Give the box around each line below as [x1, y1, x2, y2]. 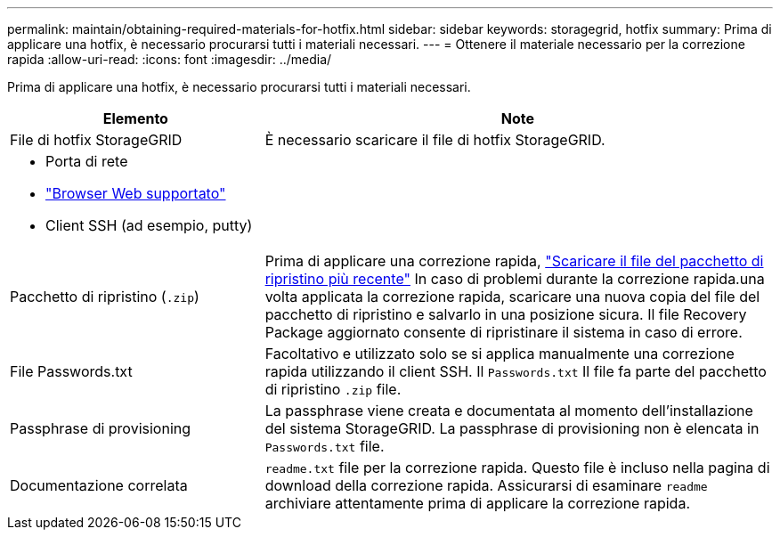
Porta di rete [45, 152, 128, 170]
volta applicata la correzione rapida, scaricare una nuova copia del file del [264, 288, 760, 305]
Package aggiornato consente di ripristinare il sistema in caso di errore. [264, 323, 743, 341]
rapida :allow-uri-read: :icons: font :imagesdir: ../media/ [7, 52, 332, 67]
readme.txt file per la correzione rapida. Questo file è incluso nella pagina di [264, 459, 770, 476]
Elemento [102, 110, 168, 127]
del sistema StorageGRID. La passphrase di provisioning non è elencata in [264, 419, 760, 437]
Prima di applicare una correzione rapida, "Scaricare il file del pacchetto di [264, 252, 764, 270]
